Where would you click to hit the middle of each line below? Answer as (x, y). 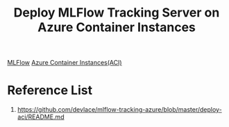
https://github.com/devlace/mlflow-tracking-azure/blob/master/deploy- (119, 110)
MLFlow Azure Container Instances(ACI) (65, 63)
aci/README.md (41, 117)
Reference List (50, 90)
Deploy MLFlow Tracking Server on (117, 13)
